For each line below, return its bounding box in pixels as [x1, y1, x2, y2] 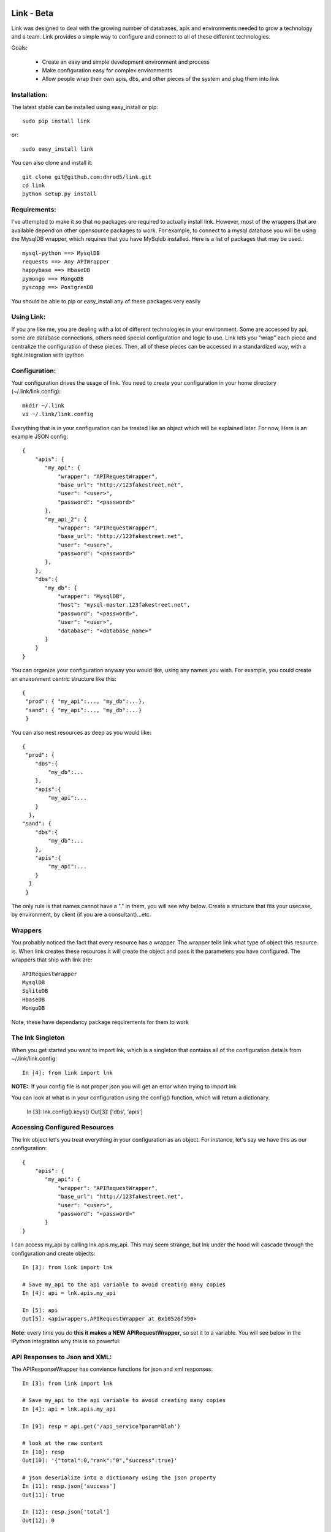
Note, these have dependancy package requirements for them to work [11, 1018, 189, 1026]
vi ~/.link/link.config [22, 411, 94, 418]
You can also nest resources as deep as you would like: [11, 729, 151, 736]
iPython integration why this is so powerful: [11, 1338, 121, 1345]
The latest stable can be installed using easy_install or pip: [11, 103, 159, 110]
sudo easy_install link [22, 145, 94, 153]
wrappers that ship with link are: [11, 956, 93, 963]
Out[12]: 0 [22, 1517, 55, 1524]
